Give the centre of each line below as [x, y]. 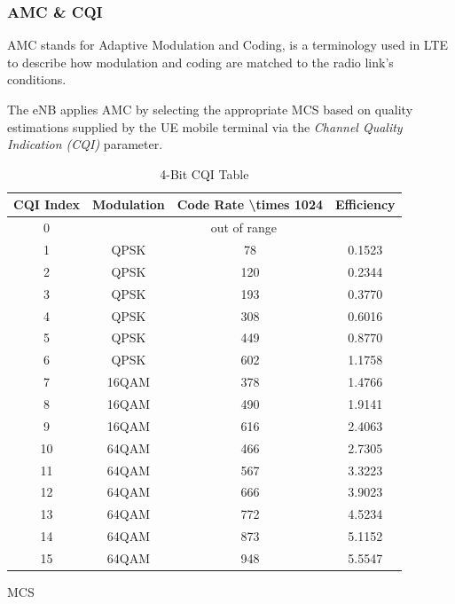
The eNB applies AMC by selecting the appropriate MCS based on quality [210, 109]
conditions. [37, 79]
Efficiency [365, 204]
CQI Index [47, 204]
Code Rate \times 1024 [250, 204]
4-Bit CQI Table [204, 173]
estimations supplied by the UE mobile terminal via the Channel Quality [205, 126]
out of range [243, 227]
